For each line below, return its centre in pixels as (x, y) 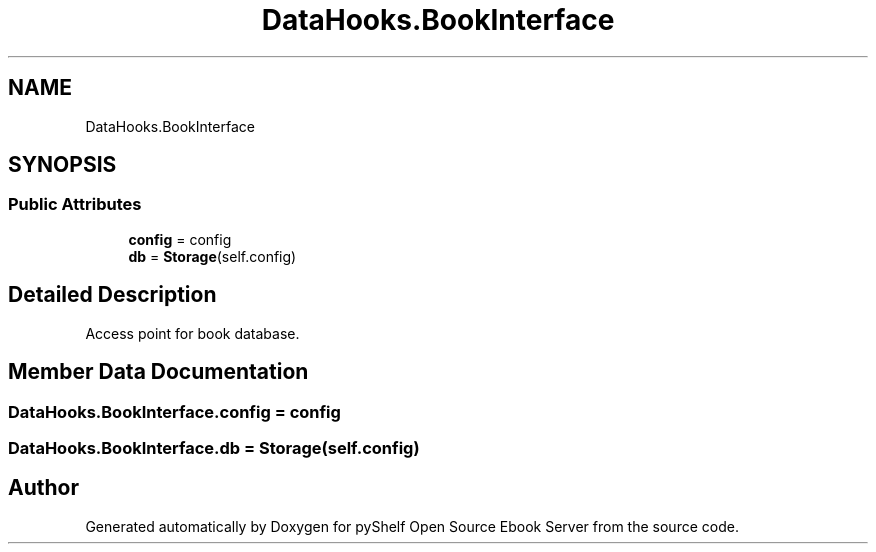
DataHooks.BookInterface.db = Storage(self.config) (214, 447)
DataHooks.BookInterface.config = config (174, 411)
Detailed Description (112, 295)
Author (43, 488)
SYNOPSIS (62, 165)
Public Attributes (75, 204)
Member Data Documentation (158, 372)
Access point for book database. (192, 333)
